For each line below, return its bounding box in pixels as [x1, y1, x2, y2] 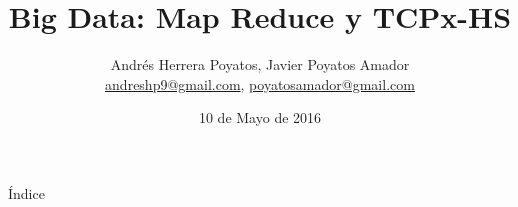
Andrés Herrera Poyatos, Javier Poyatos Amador [110, 54, 410, 75]
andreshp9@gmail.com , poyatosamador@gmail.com [105, 73, 415, 94]
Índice [8, 182, 45, 203]
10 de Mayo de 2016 [198, 107, 322, 128]
